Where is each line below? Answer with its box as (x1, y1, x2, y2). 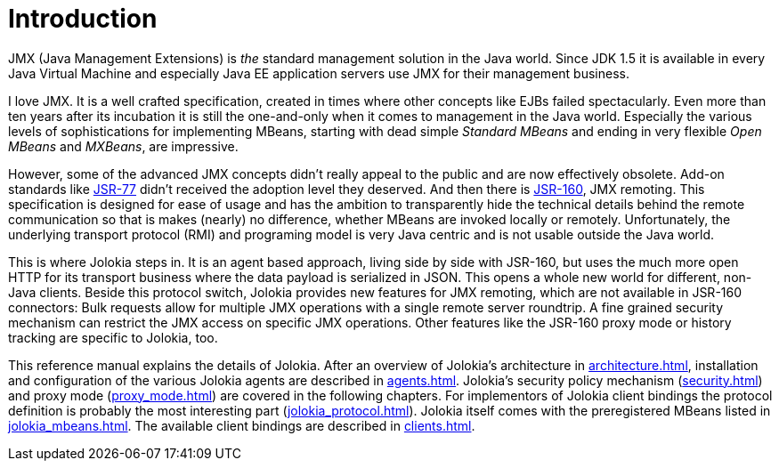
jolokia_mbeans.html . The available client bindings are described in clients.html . (8, 417, 475, 433)
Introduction (8, 4, 158, 34)
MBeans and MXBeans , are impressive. (8, 138, 239, 154)
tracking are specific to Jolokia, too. (8, 329, 218, 345)
